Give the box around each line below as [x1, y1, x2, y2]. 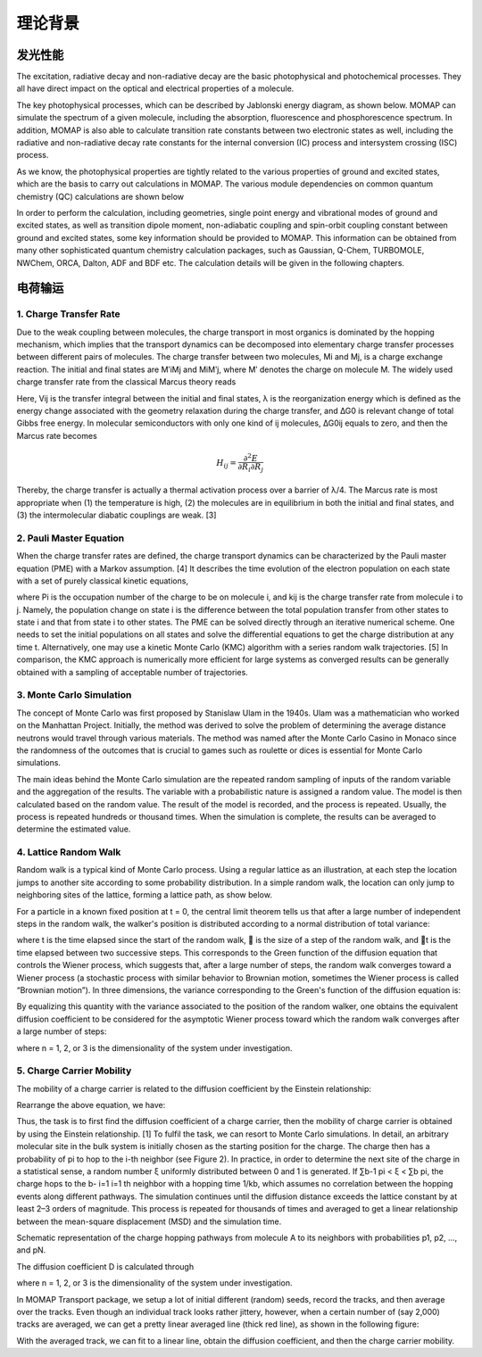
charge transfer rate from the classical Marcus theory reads [16, 376, 237, 387]
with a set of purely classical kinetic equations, [16, 575, 189, 586]
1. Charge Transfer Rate [16, 308, 120, 320]
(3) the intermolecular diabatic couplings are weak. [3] [16, 509, 217, 520]
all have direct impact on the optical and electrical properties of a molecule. [16, 83, 295, 94]
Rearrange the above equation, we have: [16, 1100, 166, 1111]
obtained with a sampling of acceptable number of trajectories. [16, 666, 249, 677]
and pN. [16, 1245, 46, 1255]
